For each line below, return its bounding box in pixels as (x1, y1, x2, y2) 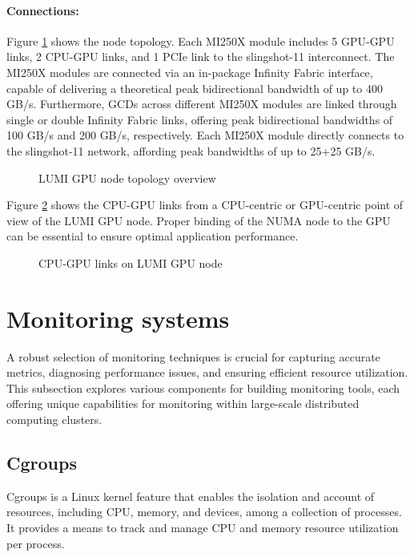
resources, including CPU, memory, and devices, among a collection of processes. (6, 503, 402, 520)
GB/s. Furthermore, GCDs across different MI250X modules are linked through (6, 95, 397, 112)
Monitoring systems (6, 301, 230, 334)
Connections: (6, 2, 79, 18)
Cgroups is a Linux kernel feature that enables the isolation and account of (6, 487, 375, 504)
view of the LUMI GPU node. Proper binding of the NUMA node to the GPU (6, 212, 391, 228)
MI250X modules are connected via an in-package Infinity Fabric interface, (6, 63, 373, 80)
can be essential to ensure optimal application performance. (6, 228, 299, 244)
